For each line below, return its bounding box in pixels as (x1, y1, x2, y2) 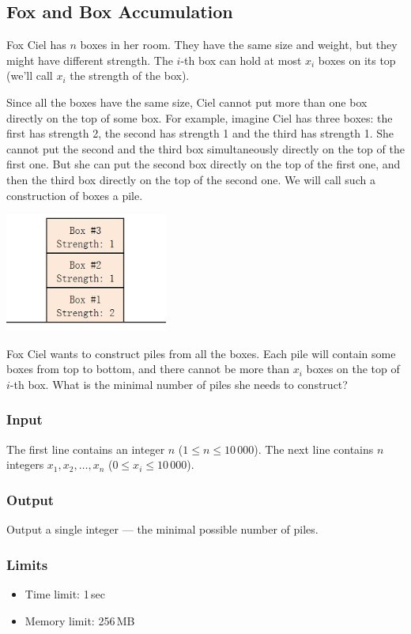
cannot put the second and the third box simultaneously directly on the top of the (6, 140, 405, 157)
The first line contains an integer (6, 440, 165, 457)
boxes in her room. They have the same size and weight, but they (80, 36, 398, 53)
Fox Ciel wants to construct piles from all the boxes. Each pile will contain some (6, 345, 396, 361)
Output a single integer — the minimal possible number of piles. (6, 521, 319, 538)
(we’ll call (6, 67, 53, 84)
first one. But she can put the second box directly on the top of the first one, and (6, 156, 401, 172)
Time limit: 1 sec (25, 585, 105, 602)
